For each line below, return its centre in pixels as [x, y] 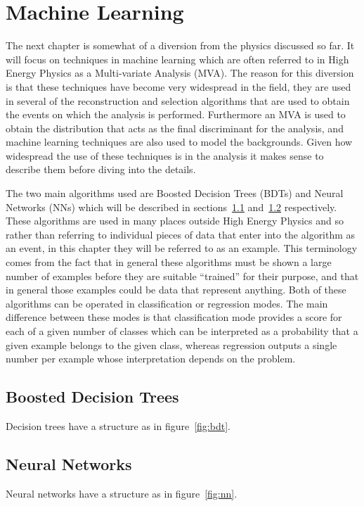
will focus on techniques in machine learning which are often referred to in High [177, 59]
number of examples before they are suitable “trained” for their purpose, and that [182, 276]
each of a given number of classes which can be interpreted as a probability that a [182, 331]
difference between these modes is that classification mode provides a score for [174, 317]
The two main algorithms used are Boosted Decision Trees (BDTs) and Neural [175, 193]
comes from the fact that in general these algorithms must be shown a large [169, 262]
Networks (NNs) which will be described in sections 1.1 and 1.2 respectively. [171, 207]
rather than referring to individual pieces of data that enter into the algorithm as [181, 234]
